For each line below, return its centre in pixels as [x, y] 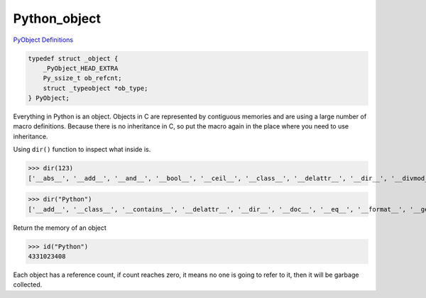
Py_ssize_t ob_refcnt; [82, 78]
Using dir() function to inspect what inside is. [82, 150]
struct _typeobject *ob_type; [95, 88]
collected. [28, 285]
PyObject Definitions [43, 40]
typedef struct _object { [73, 58]
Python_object [57, 18]
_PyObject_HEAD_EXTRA [81, 68]
